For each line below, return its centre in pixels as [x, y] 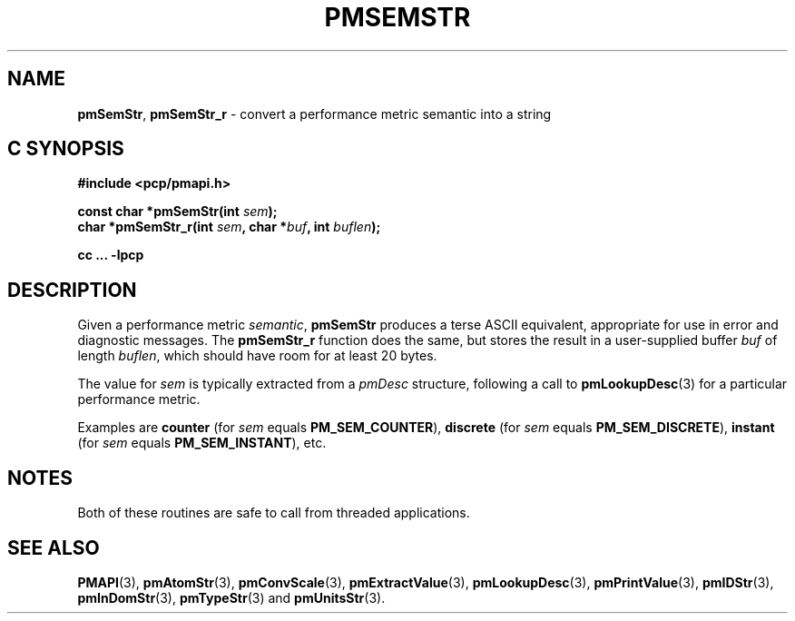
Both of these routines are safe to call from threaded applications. [274, 513]
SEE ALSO [54, 547]
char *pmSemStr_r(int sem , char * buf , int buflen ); [229, 227]
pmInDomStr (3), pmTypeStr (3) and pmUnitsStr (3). [231, 597]
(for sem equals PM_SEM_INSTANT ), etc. [202, 443]
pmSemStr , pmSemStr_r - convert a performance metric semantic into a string [314, 113]
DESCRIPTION [72, 290]
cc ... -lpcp [111, 255]
